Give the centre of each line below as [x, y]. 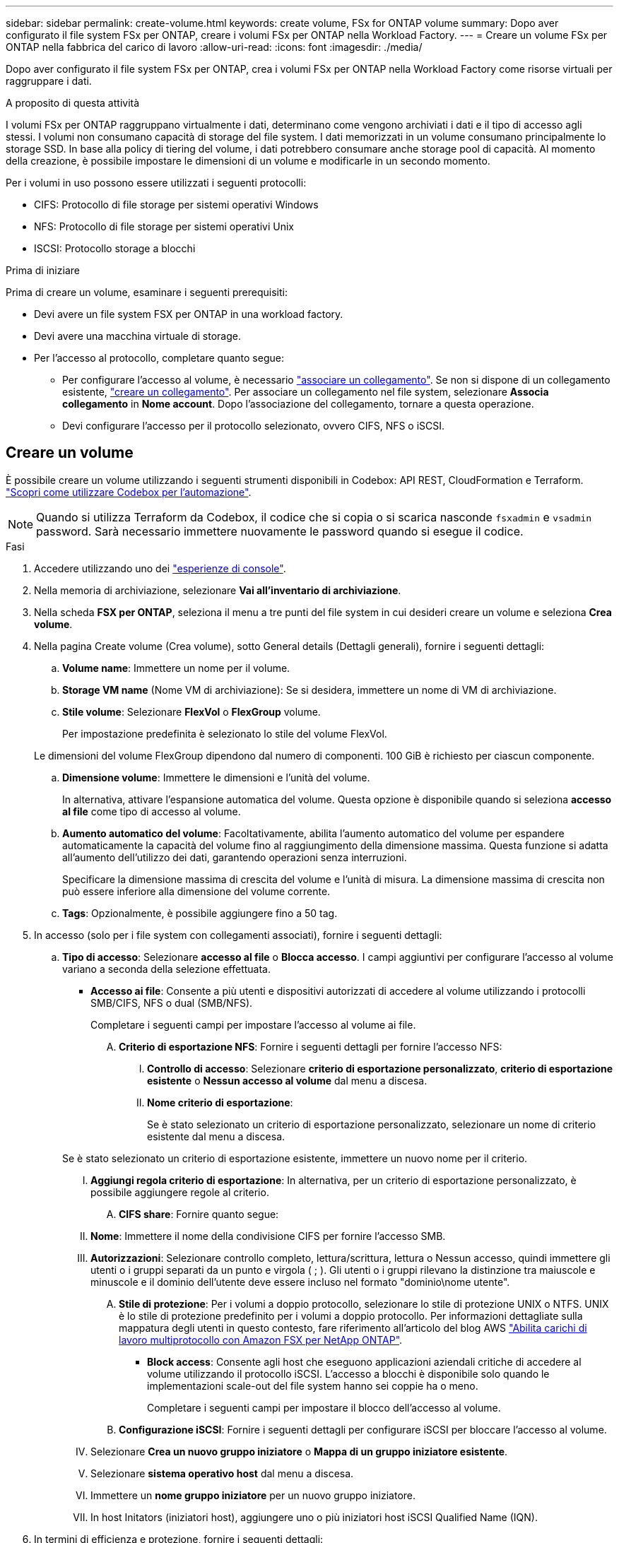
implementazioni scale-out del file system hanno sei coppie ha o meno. [313, 1385]
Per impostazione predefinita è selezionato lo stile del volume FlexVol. [225, 733]
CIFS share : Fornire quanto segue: [199, 1214]
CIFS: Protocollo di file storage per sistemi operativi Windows [176, 205]
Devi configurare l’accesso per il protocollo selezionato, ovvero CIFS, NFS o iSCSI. [254, 426]
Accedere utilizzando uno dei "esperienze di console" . [160, 568]
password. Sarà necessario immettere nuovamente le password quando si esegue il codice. [280, 531]
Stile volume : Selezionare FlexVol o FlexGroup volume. [191, 711]
